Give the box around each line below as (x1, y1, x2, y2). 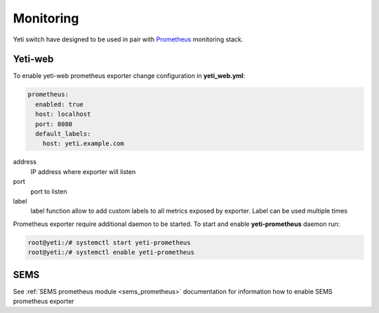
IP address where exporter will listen (30, 167, 136, 175)
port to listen (30, 187, 67, 196)
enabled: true (35, 100, 84, 108)
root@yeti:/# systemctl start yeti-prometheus (27, 239, 191, 246)
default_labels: (35, 130, 91, 138)
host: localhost (35, 110, 91, 119)
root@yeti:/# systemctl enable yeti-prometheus (27, 248, 194, 256)
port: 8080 (35, 120, 73, 128)
